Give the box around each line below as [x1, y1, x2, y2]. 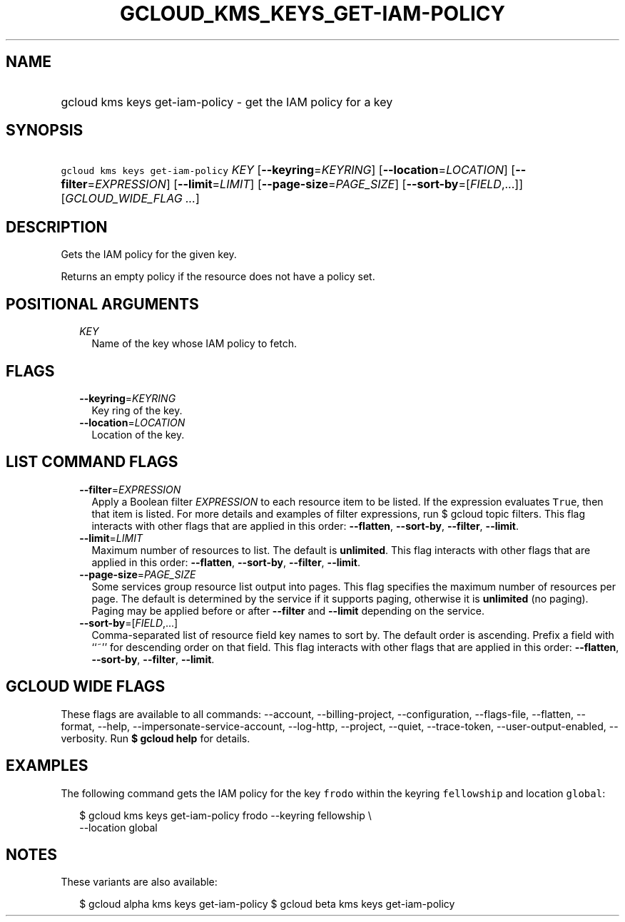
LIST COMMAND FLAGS [6, 453, 178, 471]
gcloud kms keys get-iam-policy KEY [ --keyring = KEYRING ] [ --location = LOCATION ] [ [61, 163, 516, 178]
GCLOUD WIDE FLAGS [6, 677, 166, 696]
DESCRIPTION [6, 217, 108, 236]
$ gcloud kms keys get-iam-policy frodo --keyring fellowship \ [79, 809, 372, 821]
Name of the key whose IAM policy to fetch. [91, 337, 298, 350]
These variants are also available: [61, 876, 218, 888]
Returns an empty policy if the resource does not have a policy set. [61, 270, 375, 283]
